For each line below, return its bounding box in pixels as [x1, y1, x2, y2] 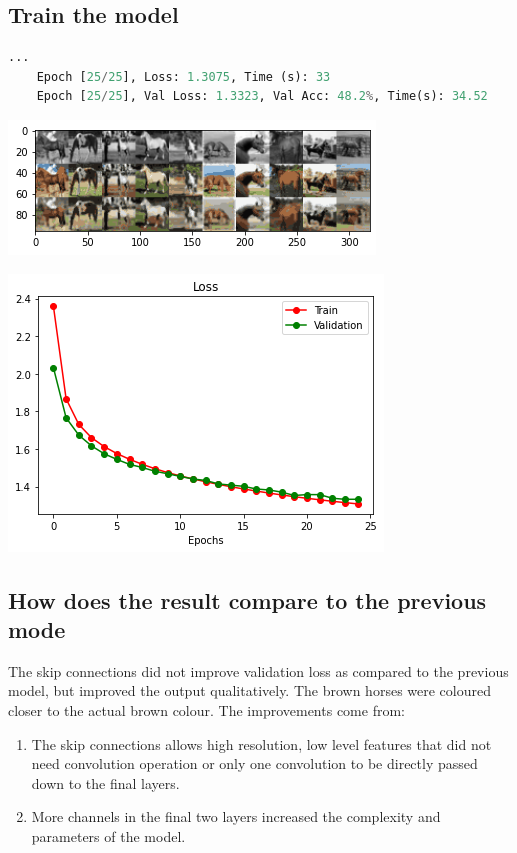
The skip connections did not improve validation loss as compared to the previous [8, 660, 509, 681]
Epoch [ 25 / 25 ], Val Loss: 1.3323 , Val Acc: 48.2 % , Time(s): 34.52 [36, 89, 488, 104]
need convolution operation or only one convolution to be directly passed [31, 753, 478, 774]
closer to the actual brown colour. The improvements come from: [8, 699, 405, 720]
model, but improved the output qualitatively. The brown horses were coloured [8, 680, 491, 701]
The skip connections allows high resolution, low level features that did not [31, 733, 492, 754]
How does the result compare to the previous [8, 584, 487, 615]
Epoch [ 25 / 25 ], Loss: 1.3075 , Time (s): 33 [36, 69, 331, 84]
